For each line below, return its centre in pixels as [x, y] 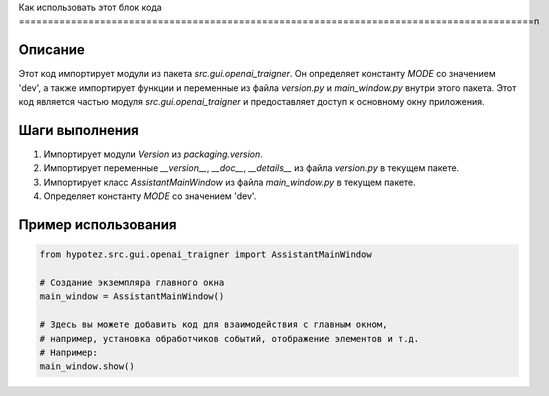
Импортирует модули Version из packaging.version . [153, 154]
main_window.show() [87, 366]
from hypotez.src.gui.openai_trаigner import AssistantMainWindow [205, 254]
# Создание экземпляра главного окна [132, 282]
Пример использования [97, 224]
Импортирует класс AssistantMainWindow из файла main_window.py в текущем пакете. [229, 182]
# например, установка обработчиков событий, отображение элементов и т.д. [229, 338]
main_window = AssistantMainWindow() [132, 296]
